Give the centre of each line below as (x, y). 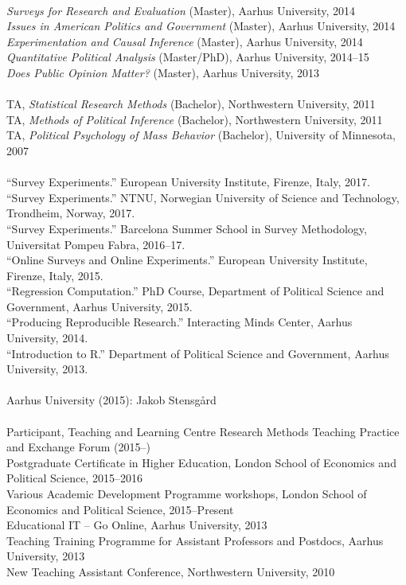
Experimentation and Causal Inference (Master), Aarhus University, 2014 (185, 41)
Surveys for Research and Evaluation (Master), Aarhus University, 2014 (181, 10)
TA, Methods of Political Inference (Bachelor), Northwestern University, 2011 (195, 119)
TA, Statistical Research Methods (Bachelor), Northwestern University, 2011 (191, 104)
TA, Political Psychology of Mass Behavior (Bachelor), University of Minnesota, (201, 135)
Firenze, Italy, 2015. (55, 275)
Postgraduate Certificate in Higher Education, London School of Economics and (201, 462)
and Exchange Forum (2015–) (78, 447)
